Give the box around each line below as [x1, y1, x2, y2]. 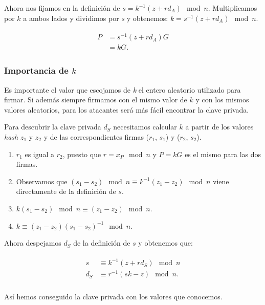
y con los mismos [195, 94, 249, 105]
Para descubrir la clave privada [4, 121, 101, 132]
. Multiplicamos [208, 3, 257, 13]
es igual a [25, 148, 55, 159]
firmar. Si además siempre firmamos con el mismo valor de [4, 94, 187, 105]
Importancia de [4, 64, 69, 77]
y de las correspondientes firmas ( [43, 131, 149, 142]
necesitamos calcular [113, 121, 177, 132]
